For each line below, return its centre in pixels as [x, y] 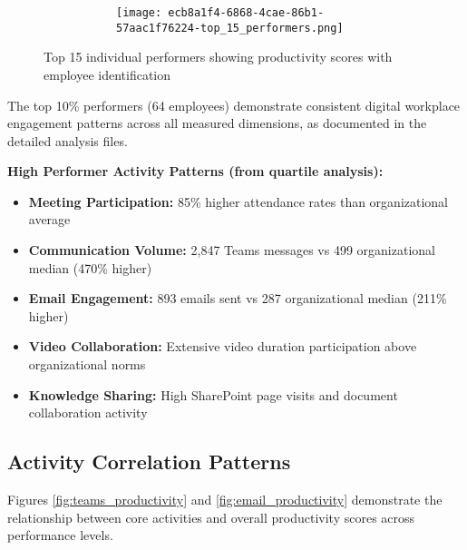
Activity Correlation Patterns [149, 462]
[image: [139, 13]
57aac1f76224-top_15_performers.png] [230, 28]
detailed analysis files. [68, 140]
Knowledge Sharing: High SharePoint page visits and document [213, 394]
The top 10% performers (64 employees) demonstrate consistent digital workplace [234, 105]
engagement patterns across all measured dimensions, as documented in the [217, 123]
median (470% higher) [90, 267]
